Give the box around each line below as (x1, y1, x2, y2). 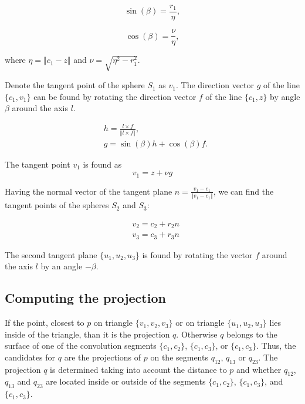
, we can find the (213, 185, 274, 197)
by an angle (40, 260, 83, 272)
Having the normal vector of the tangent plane (5, 185, 172, 197)
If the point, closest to (5, 316, 84, 329)
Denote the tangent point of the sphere (5, 79, 145, 91)
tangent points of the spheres (5, 199, 109, 211)
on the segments (150, 350, 208, 363)
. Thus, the (256, 339, 296, 352)
